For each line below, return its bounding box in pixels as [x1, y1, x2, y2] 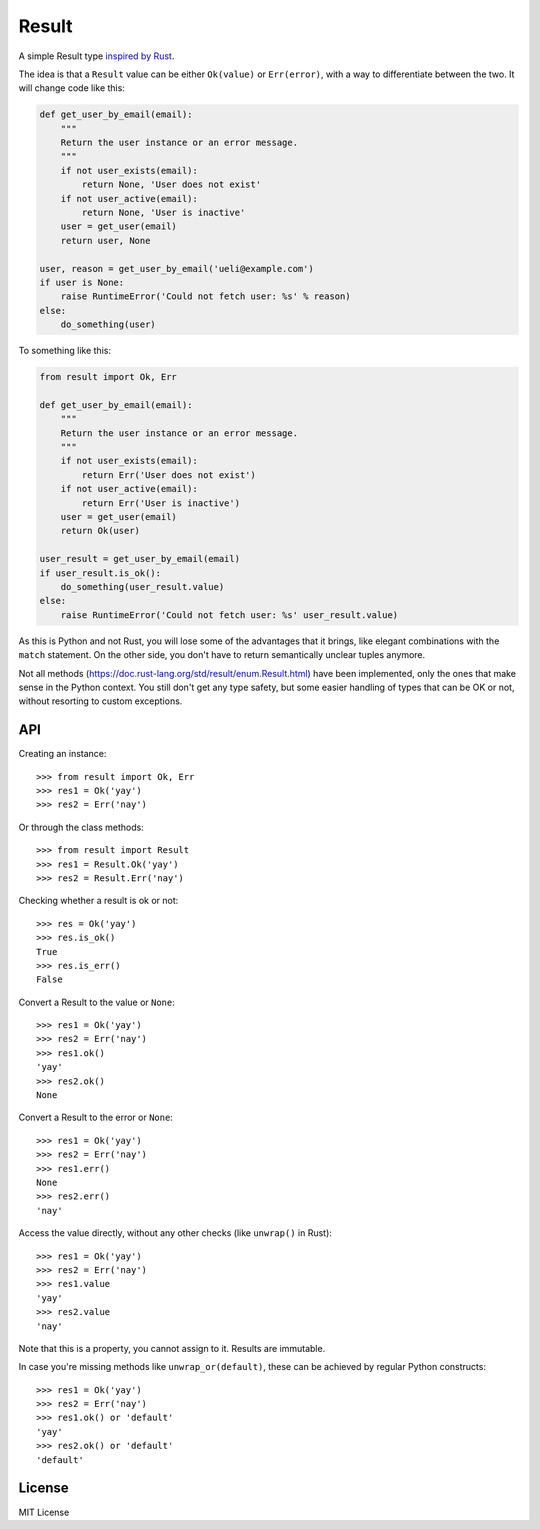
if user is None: [39, 277, 125, 288]
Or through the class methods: [18, 821, 144, 833]
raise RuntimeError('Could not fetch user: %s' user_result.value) [60, 609, 399, 620]
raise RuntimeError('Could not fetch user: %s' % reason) [60, 291, 351, 302]
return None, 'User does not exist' [81, 179, 262, 190]
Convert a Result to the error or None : [18, 1111, 174, 1124]
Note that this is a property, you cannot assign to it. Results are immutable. [18, 1342, 326, 1354]
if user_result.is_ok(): [39, 567, 162, 579]
